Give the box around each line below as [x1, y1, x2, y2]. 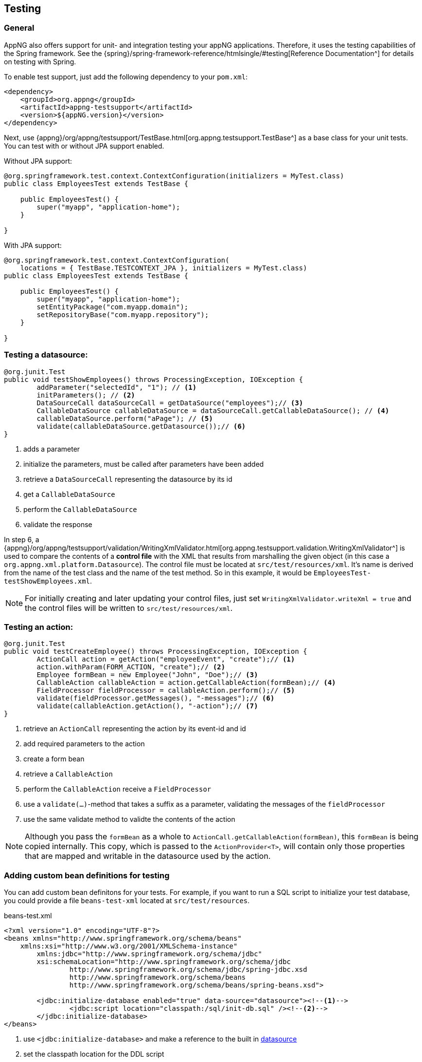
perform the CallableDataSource [23, 505, 137, 513]
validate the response [23, 520, 92, 529]
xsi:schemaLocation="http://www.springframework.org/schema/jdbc [36, 958, 291, 966]
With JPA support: [4, 241, 62, 249]
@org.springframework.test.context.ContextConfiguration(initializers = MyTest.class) [4, 171, 344, 180]
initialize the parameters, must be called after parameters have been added [23, 459, 264, 468]
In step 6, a [4, 535, 39, 544]
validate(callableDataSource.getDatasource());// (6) [36, 422, 246, 430]
